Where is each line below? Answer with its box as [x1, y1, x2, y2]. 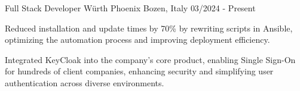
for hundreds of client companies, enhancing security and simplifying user [5, 65, 274, 77]
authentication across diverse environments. [5, 76, 164, 89]
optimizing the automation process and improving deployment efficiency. [5, 33, 270, 46]
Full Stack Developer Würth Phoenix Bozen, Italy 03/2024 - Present [5, 2, 256, 14]
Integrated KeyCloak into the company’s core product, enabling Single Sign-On [5, 53, 296, 65]
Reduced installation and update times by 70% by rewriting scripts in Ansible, [5, 21, 293, 34]
